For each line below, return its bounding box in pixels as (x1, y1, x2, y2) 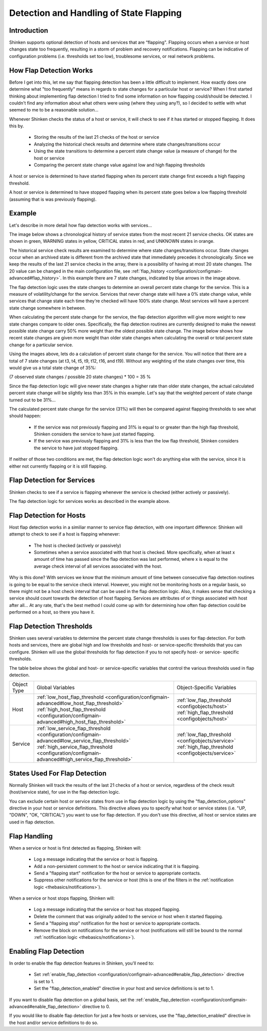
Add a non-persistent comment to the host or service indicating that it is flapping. (34, 863, 200, 869)
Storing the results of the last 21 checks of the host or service (34, 134, 159, 140)
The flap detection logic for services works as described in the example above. (9, 498, 171, 504)
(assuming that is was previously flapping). (9, 196, 97, 202)
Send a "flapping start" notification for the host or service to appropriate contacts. (34, 870, 201, 876)
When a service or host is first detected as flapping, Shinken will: (9, 845, 142, 851)
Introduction (9, 26, 48, 35)
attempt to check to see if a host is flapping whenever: (9, 531, 121, 537)
